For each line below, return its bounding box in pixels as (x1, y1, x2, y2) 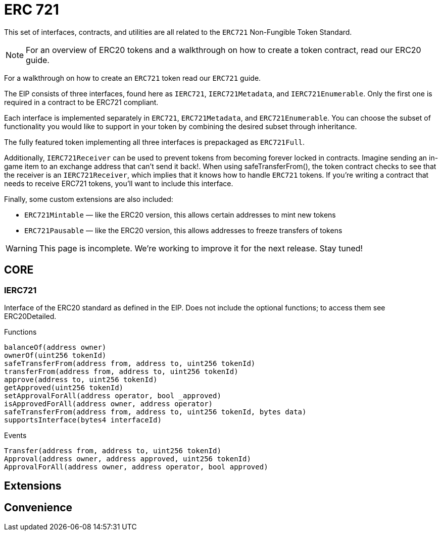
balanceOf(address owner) (4, 343, 107, 351)
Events (4, 431, 27, 440)
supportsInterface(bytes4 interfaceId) (4, 415, 162, 424)
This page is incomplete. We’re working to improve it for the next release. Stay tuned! (39, 243, 363, 253)
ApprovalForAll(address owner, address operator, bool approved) (4, 462, 268, 471)
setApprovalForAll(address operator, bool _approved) (4, 391, 221, 400)
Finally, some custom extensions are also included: (4, 194, 173, 203)
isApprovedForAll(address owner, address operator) (4, 399, 213, 408)
